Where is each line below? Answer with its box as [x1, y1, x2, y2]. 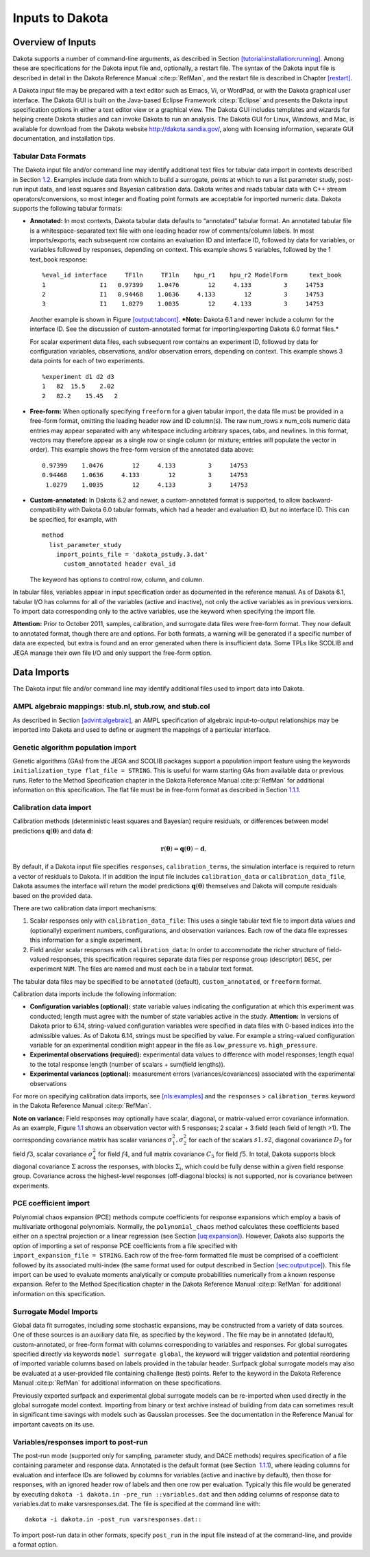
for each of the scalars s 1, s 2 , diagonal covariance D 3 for [188, 1135, 352, 1146]
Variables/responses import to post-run [12, 1437, 149, 1446]
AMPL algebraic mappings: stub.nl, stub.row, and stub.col [12, 702, 210, 711]
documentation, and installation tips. [12, 135, 116, 143]
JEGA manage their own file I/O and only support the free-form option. [12, 649, 212, 657]
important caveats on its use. [12, 1420, 95, 1428]
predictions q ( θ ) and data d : [12, 827, 94, 835]
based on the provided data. [12, 891, 92, 899]
